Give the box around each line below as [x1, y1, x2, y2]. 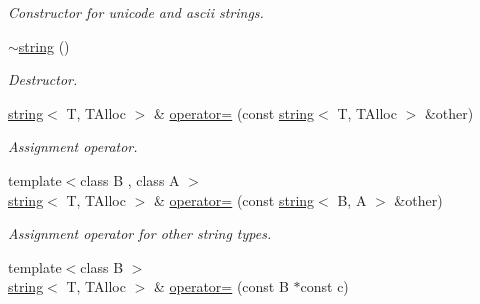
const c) [300, 276, 349, 297]
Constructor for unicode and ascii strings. [8, 2, 264, 22]
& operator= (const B [153, 276, 289, 297]
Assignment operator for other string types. [8, 223, 272, 244]
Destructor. [8, 69, 78, 90]
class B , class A [80, 169, 180, 190]
